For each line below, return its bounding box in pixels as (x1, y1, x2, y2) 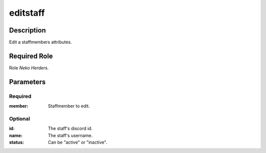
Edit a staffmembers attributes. (9, 39, 72, 45)
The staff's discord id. (48, 125, 93, 131)
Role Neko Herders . (9, 64, 49, 71)
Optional (9, 115, 31, 122)
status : (9, 139, 24, 145)
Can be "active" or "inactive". (48, 139, 107, 145)
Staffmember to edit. (48, 103, 90, 109)
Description (9, 26, 46, 34)
